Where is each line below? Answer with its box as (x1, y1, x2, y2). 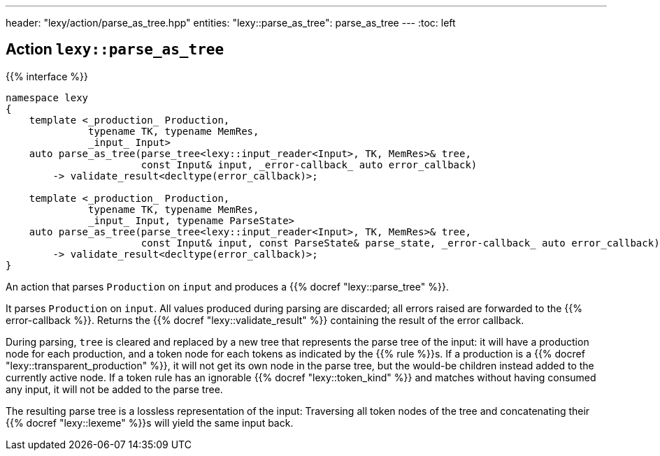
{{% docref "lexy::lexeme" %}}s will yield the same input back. (6, 416, 294, 429)
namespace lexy (6, 91, 89, 103)
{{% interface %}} (6, 70, 88, 82)
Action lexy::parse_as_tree (6, 41, 224, 59)
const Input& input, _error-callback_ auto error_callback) (141, 159, 478, 170)
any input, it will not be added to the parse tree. (6, 383, 223, 395)
